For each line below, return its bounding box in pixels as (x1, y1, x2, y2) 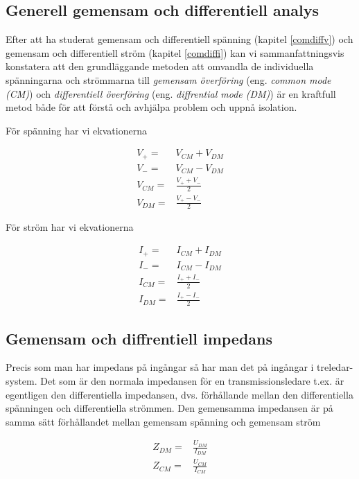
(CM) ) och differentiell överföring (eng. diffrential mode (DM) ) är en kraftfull (6, 86, 336, 101)
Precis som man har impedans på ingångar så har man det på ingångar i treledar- (6, 360, 353, 374)
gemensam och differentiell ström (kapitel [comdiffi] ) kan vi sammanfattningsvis (6, 45, 344, 60)
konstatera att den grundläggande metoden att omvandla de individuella (6, 59, 314, 73)
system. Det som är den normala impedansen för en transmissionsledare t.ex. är (6, 374, 344, 387)
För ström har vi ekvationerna (6, 220, 134, 234)
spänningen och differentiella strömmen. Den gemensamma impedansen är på (6, 401, 333, 415)
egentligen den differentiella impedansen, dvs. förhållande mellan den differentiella (6, 387, 353, 401)
